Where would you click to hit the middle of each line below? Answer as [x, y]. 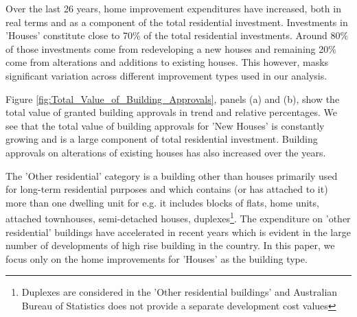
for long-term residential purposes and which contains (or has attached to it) [167, 189]
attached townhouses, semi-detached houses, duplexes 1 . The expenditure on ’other [178, 217]
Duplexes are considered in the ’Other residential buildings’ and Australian [180, 292]
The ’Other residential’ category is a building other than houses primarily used [172, 175]
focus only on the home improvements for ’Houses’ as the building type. [157, 258]
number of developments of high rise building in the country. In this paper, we [170, 245]
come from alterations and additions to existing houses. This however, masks [167, 62]
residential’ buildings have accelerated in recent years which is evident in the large [178, 232]
